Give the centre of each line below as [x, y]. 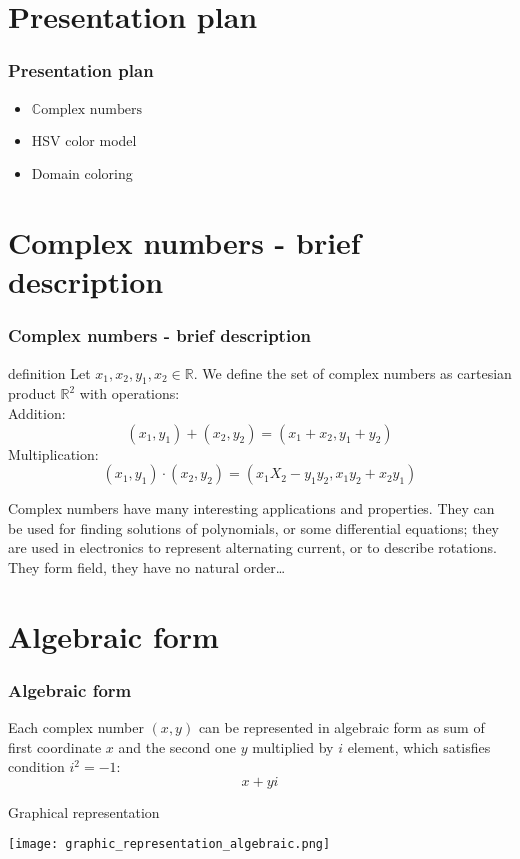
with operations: [129, 393]
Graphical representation [84, 811]
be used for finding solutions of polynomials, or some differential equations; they [254, 527]
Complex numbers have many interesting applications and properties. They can [251, 508]
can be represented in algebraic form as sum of [341, 727]
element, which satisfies [419, 746]
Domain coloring [82, 173]
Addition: [37, 412]
